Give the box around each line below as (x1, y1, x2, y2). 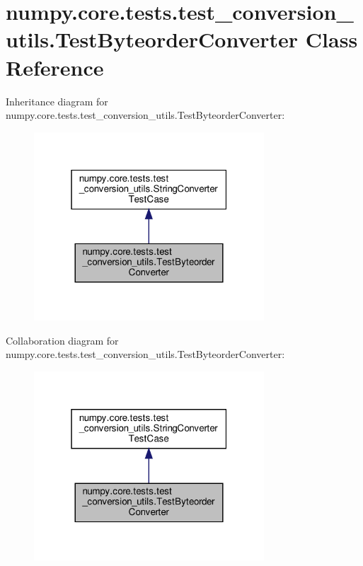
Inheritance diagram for (6, 93, 108, 108)
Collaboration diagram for (6, 333, 119, 347)
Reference (6, 52, 104, 81)
